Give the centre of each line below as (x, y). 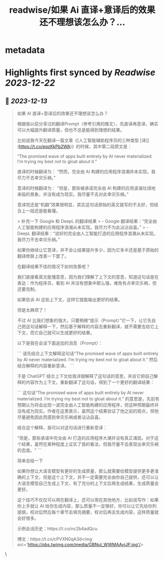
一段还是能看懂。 (43, 211)
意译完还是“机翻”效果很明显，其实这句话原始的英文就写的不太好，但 (85, 205)
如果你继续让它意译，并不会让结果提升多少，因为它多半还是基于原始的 (88, 250)
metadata (25, 50)
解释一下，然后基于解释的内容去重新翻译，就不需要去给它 (96, 327)
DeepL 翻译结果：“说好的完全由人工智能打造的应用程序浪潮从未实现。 (87, 234)
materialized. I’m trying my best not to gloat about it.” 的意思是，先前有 (88, 399)
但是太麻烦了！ (32, 310)
